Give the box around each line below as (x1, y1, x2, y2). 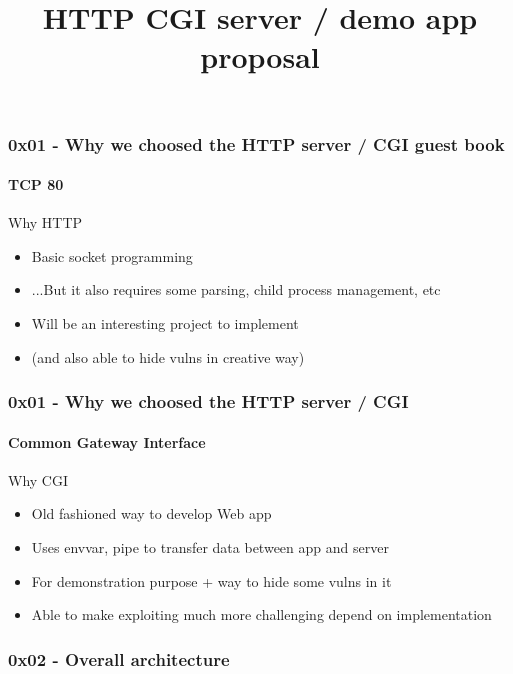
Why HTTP (8, 212, 83, 233)
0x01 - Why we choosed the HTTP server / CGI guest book (8, 131, 505, 156)
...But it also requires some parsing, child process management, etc (31, 279, 441, 300)
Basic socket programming (31, 245, 193, 266)
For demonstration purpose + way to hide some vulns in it (31, 570, 392, 591)
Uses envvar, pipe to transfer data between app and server (31, 537, 389, 558)
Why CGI (8, 469, 68, 490)
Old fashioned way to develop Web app (31, 503, 272, 524)
